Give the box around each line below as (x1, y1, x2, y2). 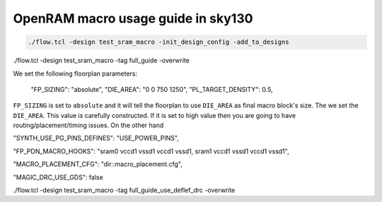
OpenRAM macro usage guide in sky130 (13, 11, 253, 26)
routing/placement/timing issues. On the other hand (13, 121, 164, 130)
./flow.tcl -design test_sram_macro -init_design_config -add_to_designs (28, 38, 289, 46)
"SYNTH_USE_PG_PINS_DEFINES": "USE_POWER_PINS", (13, 134, 180, 143)
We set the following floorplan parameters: (13, 69, 138, 78)
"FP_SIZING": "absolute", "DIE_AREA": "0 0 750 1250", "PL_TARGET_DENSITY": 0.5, (30, 85, 273, 93)
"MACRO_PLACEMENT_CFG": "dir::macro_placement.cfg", (13, 160, 183, 169)
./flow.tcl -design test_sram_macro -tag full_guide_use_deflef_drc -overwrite (13, 186, 236, 194)
